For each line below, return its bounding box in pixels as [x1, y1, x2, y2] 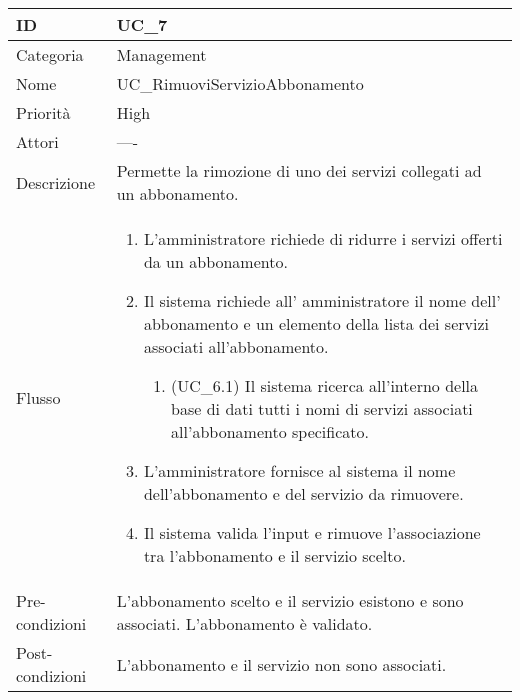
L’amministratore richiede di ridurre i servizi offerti [143, 227, 503, 250]
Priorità [16, 101, 71, 124]
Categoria [16, 43, 84, 66]
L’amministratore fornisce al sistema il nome [143, 459, 456, 482]
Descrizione [16, 170, 96, 194]
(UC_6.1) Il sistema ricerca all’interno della [171, 374, 479, 397]
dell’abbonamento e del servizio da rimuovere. [143, 482, 464, 505]
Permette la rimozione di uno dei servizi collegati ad [116, 159, 482, 182]
